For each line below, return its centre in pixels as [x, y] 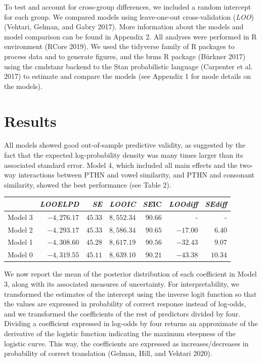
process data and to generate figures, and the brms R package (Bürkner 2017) [125, 56]
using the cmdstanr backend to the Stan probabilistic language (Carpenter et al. [128, 66]
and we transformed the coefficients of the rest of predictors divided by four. [122, 313]
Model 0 [20, 255]
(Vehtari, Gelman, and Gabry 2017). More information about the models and [124, 27]
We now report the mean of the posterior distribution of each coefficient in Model [130, 274]
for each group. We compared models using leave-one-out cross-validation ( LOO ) [129, 16]
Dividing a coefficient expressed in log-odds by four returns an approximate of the [131, 323]
